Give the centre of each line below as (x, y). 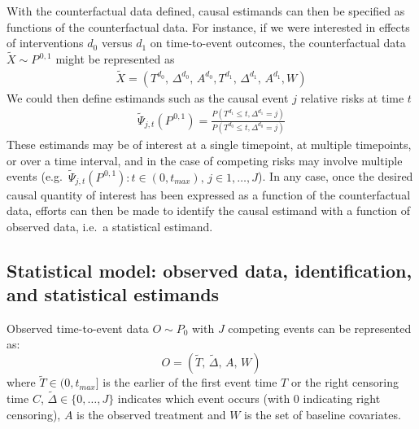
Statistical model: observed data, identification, (209, 270)
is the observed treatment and (151, 414)
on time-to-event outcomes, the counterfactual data (278, 43)
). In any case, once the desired (336, 176)
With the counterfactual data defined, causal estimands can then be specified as (206, 11)
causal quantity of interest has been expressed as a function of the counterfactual (209, 194)
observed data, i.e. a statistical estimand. (110, 226)
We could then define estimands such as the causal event (148, 97)
